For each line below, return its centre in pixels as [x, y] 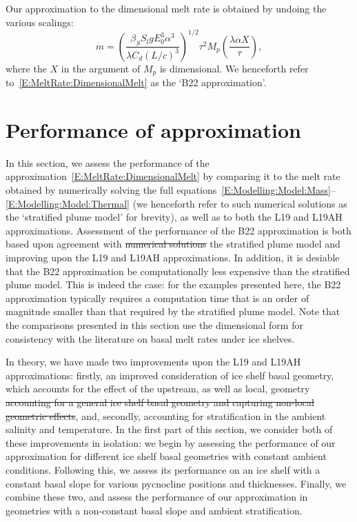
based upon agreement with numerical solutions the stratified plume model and [173, 244]
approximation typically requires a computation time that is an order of [157, 298]
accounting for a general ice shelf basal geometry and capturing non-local [160, 402]
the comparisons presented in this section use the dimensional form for [154, 324]
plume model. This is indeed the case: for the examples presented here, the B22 [173, 284]
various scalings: [40, 22]
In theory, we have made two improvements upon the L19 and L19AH [153, 362]
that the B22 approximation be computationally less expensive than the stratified [178, 271]
